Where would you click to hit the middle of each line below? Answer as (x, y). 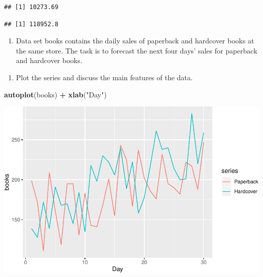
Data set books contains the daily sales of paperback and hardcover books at (135, 41)
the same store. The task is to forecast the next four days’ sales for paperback (137, 50)
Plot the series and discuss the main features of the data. (104, 77)
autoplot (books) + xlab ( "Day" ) (55, 94)
